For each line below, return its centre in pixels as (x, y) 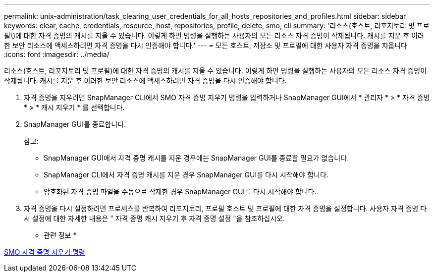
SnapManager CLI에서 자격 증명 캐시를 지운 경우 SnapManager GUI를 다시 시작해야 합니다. (186, 175)
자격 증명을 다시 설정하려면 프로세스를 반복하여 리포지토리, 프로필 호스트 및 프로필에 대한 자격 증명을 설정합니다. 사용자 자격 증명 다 (225, 208)
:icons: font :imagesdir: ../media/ (57, 54)
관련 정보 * (60, 235)
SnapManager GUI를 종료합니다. (75, 124)
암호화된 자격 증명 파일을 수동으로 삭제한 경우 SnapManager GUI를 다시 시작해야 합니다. (180, 192)
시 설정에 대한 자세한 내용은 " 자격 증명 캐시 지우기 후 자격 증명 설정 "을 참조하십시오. (154, 218)
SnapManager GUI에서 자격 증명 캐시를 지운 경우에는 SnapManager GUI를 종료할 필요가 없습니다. (196, 158)
